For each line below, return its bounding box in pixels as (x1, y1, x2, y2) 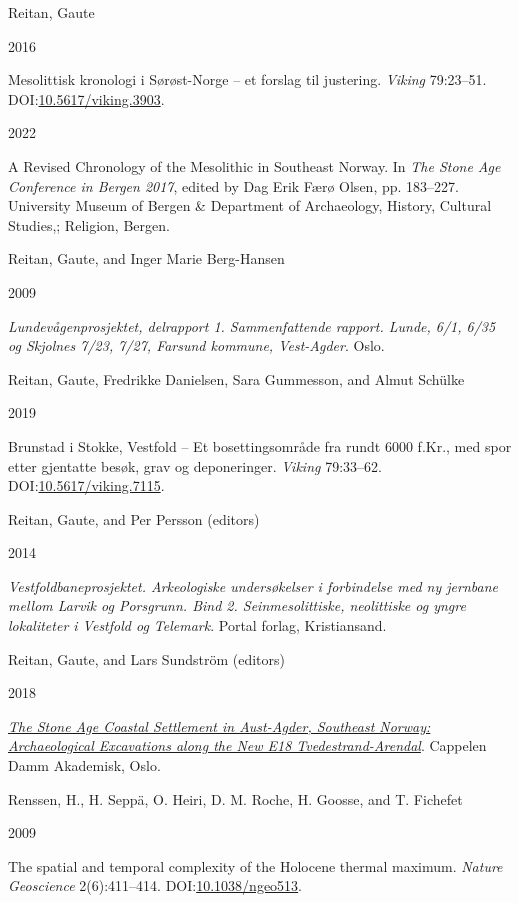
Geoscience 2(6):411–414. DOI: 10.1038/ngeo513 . (8, 875, 303, 896)
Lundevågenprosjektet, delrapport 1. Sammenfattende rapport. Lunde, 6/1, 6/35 (8, 315, 496, 336)
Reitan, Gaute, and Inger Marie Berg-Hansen (8, 248, 285, 269)
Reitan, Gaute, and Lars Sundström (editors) (8, 648, 285, 669)
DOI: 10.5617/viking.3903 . (8, 88, 165, 109)
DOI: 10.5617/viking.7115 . (8, 475, 165, 496)
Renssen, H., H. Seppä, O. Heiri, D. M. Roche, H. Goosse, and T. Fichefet (8, 788, 463, 809)
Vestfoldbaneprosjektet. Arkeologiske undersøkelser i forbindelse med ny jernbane (8, 575, 498, 596)
